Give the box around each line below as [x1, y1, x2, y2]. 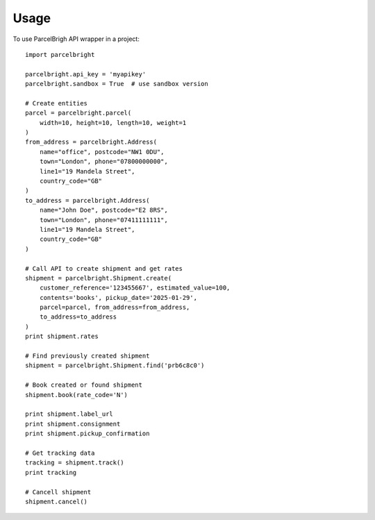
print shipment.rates [25, 333, 99, 340]
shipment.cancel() [25, 497, 88, 505]
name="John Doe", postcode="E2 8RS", [39, 206, 168, 215]
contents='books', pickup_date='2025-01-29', [39, 294, 198, 301]
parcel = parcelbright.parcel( [25, 109, 132, 117]
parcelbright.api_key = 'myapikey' [25, 70, 147, 78]
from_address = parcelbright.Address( [25, 138, 158, 146]
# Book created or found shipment [25, 381, 142, 389]
